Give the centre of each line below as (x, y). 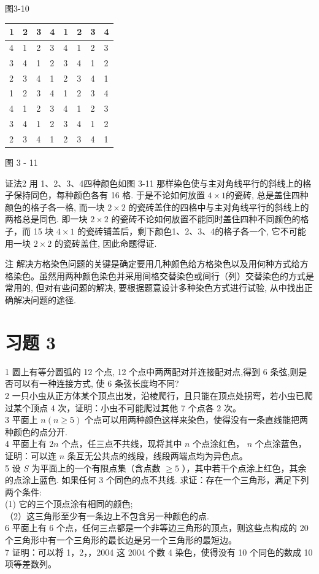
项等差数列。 (31, 564)
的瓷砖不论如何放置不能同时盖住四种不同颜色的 (206, 219)
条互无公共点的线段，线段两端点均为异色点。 (157, 455)
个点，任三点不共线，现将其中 (122, 444)
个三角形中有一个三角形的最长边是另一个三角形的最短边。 (121, 540)
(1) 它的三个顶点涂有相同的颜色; (69, 504)
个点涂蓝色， (281, 444)
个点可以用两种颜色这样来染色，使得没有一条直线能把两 (196, 420)
